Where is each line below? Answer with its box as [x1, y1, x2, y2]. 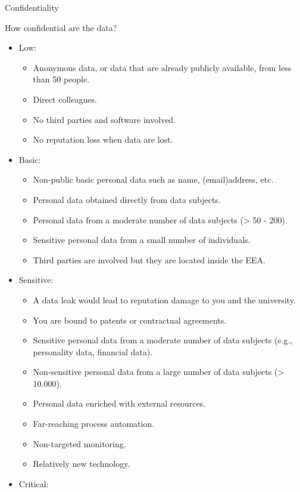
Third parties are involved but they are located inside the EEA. [33, 253, 265, 266]
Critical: [18, 477, 49, 490]
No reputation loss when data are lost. [33, 133, 173, 146]
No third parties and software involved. [33, 113, 176, 125]
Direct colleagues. [33, 93, 97, 105]
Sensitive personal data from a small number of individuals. [33, 233, 251, 246]
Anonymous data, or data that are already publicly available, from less [33, 61, 292, 73]
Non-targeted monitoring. [33, 437, 126, 450]
